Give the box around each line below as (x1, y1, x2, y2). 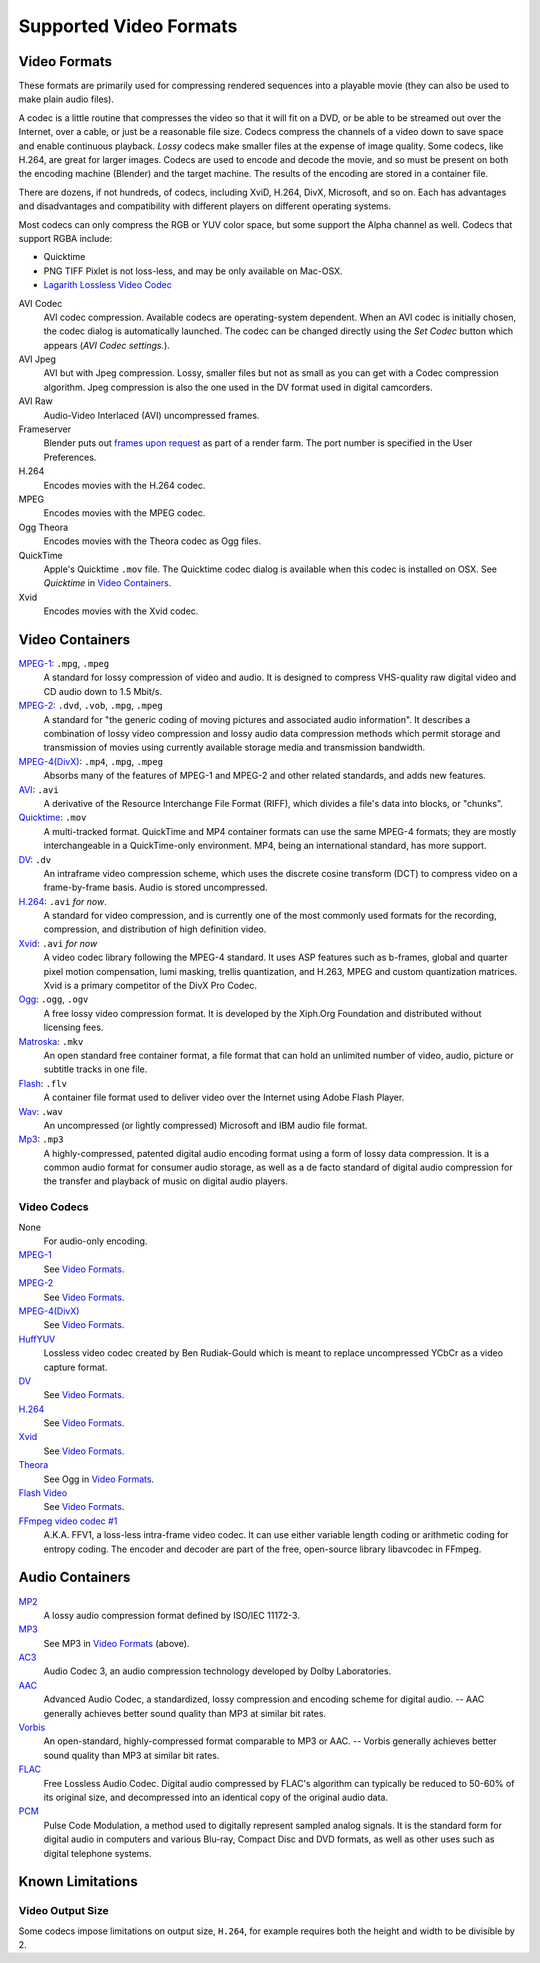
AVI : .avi (18, 783, 59, 795)
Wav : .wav (18, 1105, 64, 1117)
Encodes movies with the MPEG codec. (43, 507, 206, 519)
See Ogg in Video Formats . (43, 1473, 155, 1485)
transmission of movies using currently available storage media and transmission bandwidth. (43, 741, 426, 754)
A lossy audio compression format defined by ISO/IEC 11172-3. (43, 1609, 300, 1621)
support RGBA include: (18, 232, 113, 244)
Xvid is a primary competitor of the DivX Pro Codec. (43, 980, 258, 992)
